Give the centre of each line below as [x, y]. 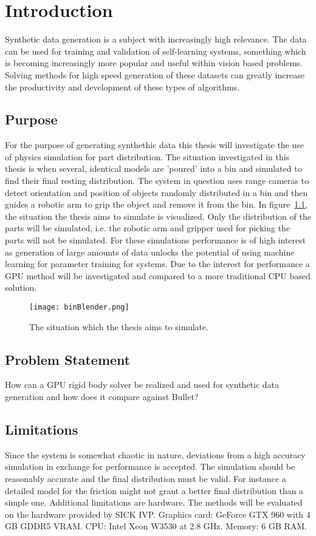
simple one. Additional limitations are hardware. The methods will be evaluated [154, 502]
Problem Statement [68, 359]
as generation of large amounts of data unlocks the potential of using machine [150, 252]
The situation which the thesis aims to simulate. [119, 326]
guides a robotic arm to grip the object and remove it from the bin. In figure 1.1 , [156, 204]
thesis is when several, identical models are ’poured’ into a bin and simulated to [153, 168]
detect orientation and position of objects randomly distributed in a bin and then [156, 192]
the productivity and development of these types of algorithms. [122, 87]
